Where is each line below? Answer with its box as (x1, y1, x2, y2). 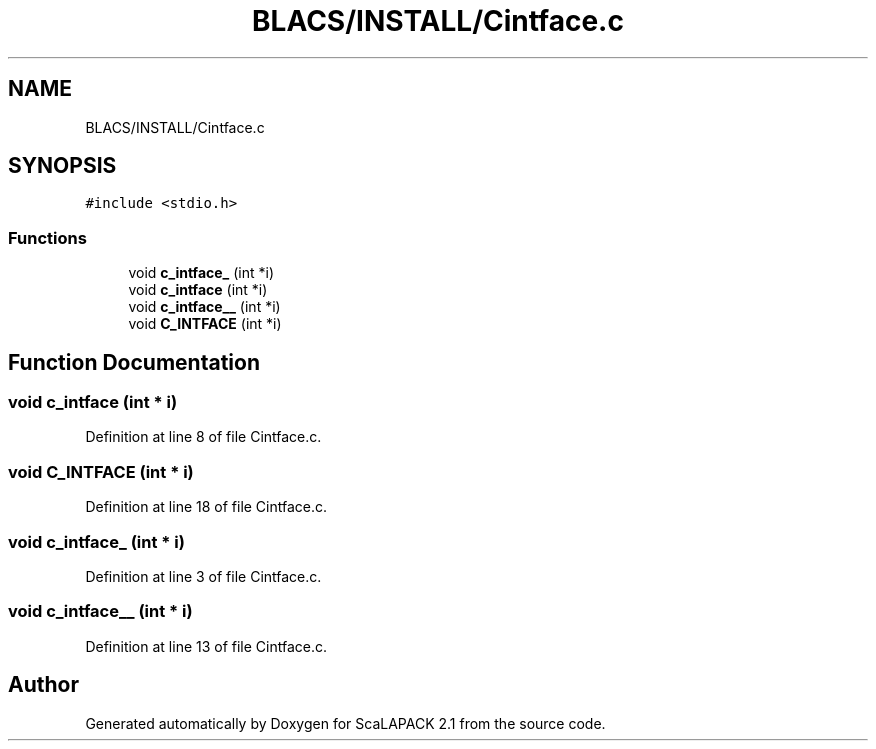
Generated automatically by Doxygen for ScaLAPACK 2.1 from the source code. (85, 714, 606, 732)
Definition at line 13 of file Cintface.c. (85, 637, 328, 655)
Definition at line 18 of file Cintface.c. (85, 498, 328, 516)
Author (8, 672, 79, 698)
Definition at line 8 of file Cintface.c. (85, 428, 322, 446)
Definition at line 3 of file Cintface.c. (85, 567, 322, 585)
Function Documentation (8, 349, 260, 375)
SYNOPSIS (8, 153, 117, 179)
